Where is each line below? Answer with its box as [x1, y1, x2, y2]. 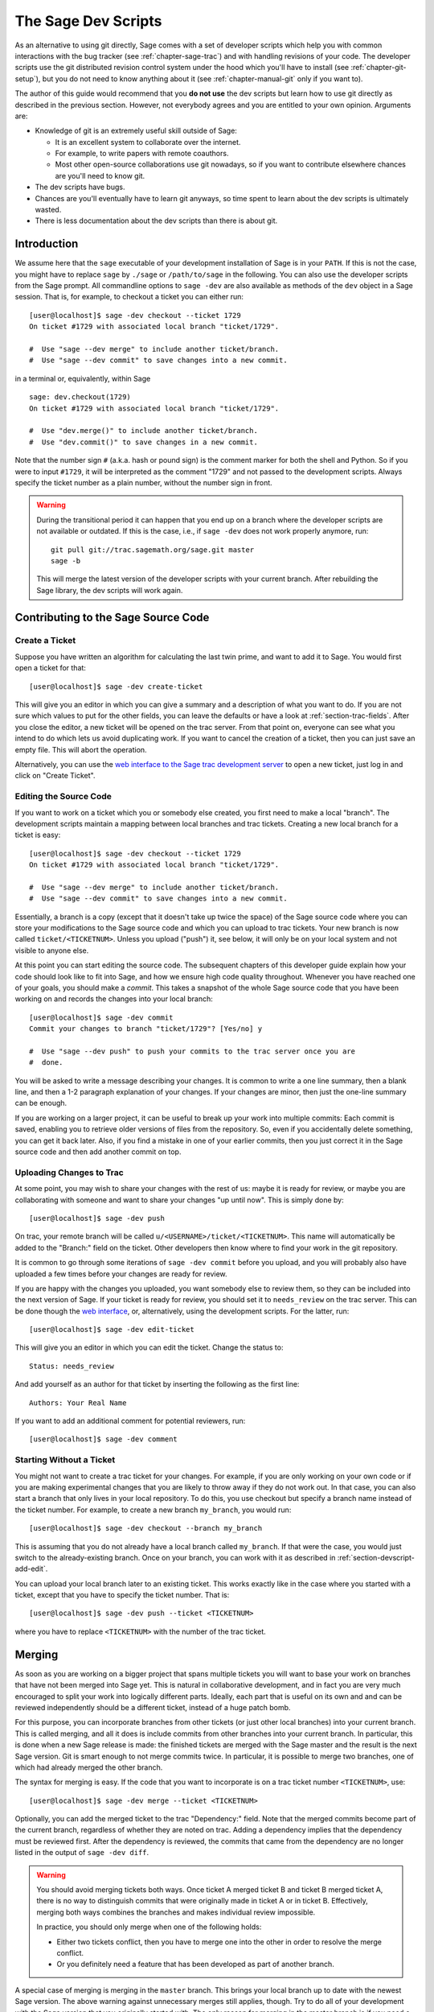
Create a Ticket [14, 635, 76, 646]
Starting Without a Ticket [14, 1454, 116, 1466]
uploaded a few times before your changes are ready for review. [14, 1268, 228, 1279]
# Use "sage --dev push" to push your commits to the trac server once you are [29, 1046, 356, 1056]
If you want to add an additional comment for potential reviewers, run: [14, 1416, 246, 1426]
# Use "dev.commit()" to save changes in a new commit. [29, 437, 259, 447]
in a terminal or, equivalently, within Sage [14, 373, 151, 383]
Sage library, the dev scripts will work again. [36, 585, 183, 595]
